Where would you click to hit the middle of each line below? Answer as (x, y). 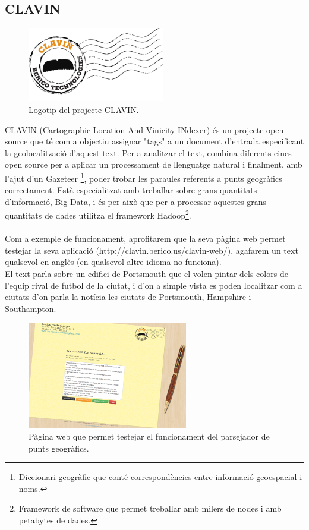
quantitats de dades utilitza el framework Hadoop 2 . (98, 214)
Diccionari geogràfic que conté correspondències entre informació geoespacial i (160, 477)
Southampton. (31, 308)
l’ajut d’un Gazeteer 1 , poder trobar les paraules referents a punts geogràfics (144, 177)
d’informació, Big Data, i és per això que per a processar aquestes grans (136, 201)
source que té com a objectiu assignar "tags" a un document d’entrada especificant (154, 141)
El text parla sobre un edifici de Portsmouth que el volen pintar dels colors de (146, 274)
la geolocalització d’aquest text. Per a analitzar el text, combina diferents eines (148, 152)
